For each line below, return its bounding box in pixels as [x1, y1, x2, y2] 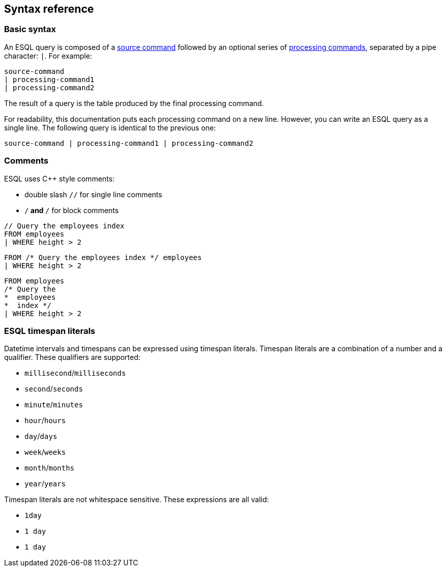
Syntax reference [4, 3, 94, 15]
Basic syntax [4, 24, 56, 35]
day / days [24, 432, 58, 441]
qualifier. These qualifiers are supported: [4, 353, 141, 362]
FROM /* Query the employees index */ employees [4, 253, 202, 262]
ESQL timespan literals [4, 325, 95, 336]
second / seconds [24, 384, 83, 394]
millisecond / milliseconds [24, 369, 126, 378]
